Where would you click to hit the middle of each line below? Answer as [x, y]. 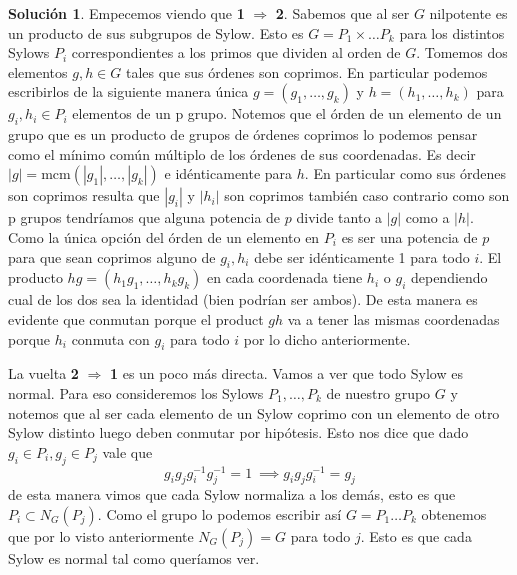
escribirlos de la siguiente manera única [128, 91]
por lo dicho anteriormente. [327, 338]
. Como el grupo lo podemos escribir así [219, 513]
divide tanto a [339, 217]
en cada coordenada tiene [284, 277]
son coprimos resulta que [84, 195]
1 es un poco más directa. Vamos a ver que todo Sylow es [286, 373]
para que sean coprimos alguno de [112, 256]
